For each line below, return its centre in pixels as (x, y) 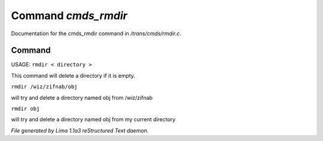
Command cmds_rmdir (69, 16)
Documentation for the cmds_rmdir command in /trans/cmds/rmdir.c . (96, 33)
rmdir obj (25, 109)
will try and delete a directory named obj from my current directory (93, 119)
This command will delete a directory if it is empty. (73, 75)
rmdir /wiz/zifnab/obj (44, 87)
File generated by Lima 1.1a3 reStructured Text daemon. (80, 130)
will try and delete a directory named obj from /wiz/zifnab (82, 97)
